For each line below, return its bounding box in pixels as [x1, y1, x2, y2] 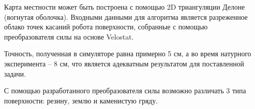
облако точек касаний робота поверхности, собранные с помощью [4, 21, 208, 32]
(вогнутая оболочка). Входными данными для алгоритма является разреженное [4, 11, 248, 22]
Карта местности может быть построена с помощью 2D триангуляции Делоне [4, 2, 245, 12]
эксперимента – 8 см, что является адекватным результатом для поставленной [4, 58, 244, 68]
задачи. [4, 68, 26, 79]
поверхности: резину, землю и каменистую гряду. [4, 95, 158, 105]
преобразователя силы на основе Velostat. [4, 31, 134, 42]
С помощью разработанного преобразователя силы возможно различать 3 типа [4, 85, 246, 96]
